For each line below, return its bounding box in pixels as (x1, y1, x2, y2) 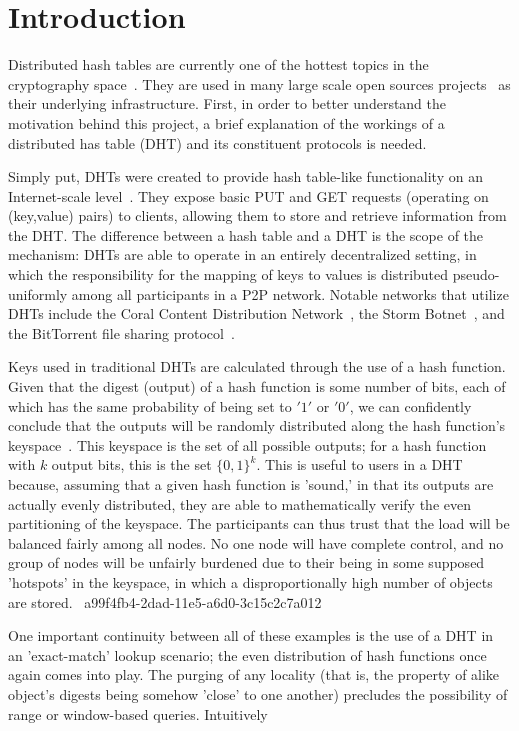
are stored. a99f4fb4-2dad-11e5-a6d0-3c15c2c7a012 (8, 591, 322, 612)
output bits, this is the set (51, 454, 212, 475)
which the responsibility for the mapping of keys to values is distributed (8, 264, 449, 285)
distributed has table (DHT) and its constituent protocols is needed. (8, 132, 427, 153)
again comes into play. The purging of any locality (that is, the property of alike (8, 664, 500, 685)
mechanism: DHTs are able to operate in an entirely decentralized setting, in (8, 244, 477, 265)
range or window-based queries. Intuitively (8, 703, 268, 724)
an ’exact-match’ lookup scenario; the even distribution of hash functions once (8, 644, 487, 665)
